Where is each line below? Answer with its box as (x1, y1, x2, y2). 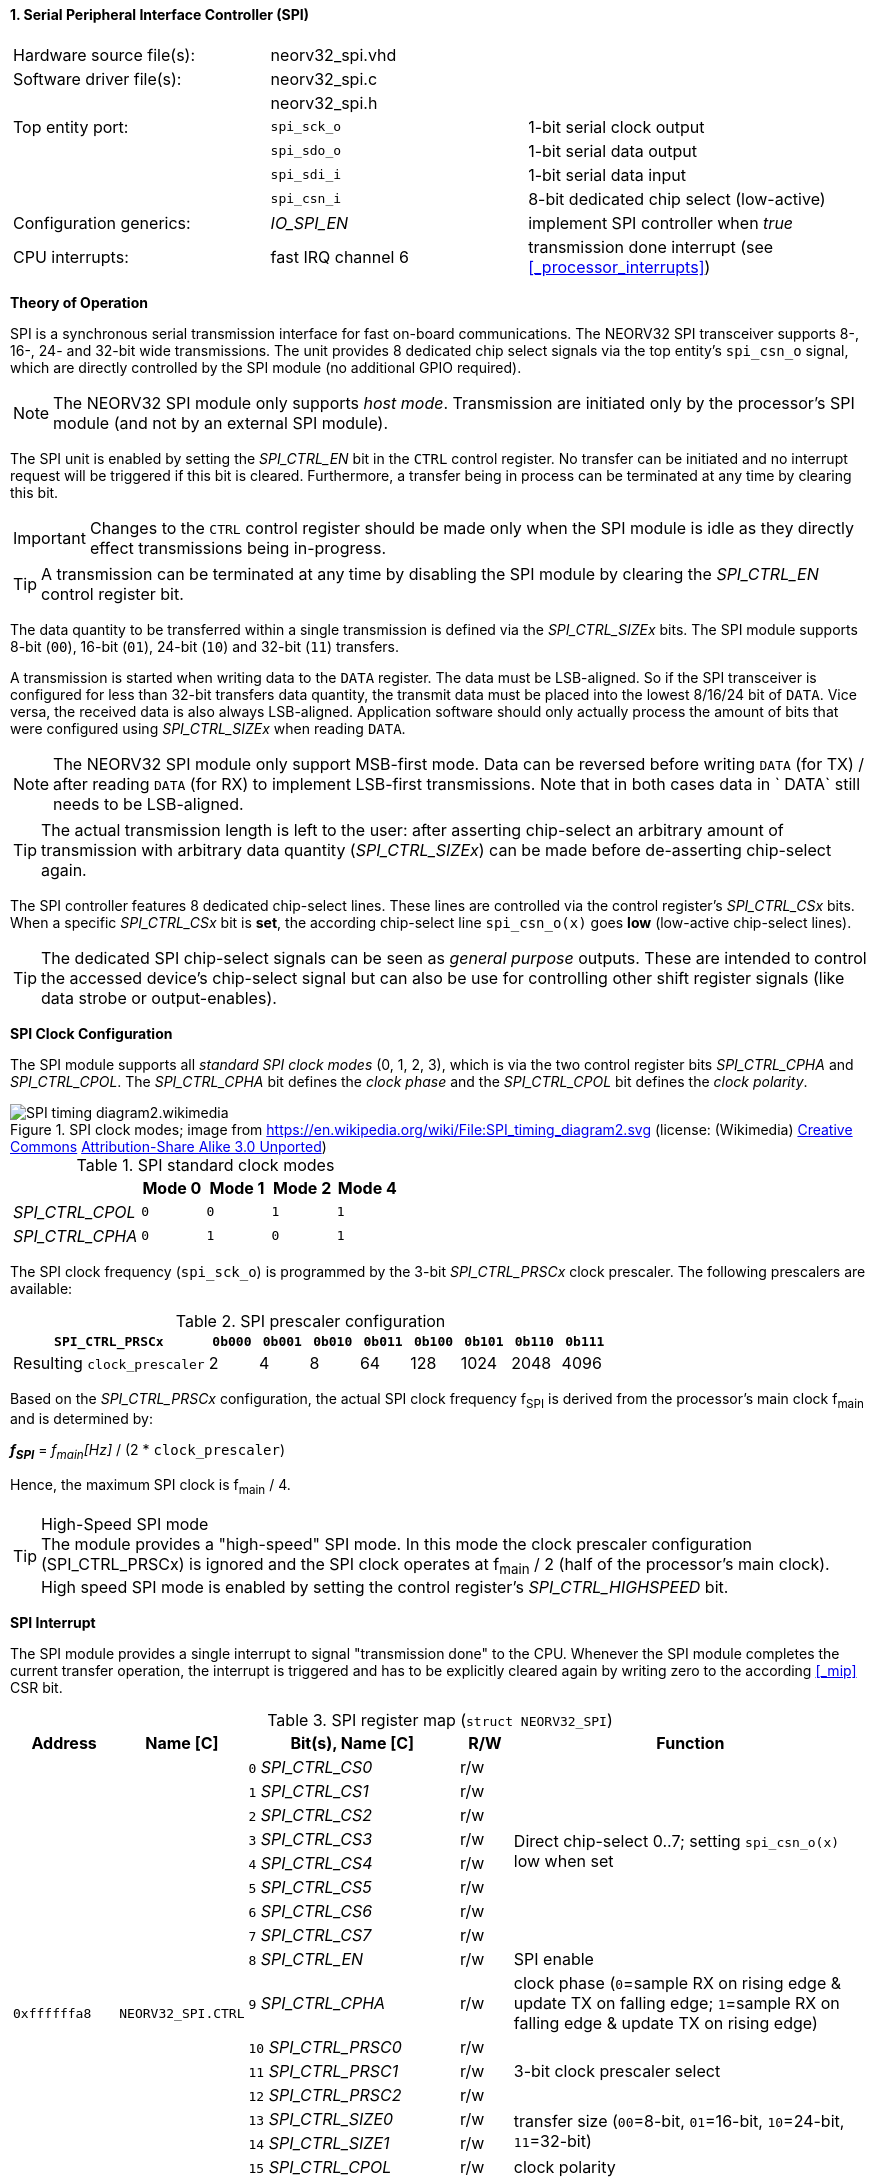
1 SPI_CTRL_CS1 (248, 1781, 369, 1802)
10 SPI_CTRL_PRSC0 (248, 2037, 402, 2058)
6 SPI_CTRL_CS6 (248, 1901, 373, 1922)
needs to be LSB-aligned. (53, 793, 244, 814)
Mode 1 (209, 1177, 265, 1198)
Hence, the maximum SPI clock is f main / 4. (10, 1476, 291, 1497)
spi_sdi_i (270, 167, 342, 183)
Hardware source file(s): (13, 44, 196, 65)
